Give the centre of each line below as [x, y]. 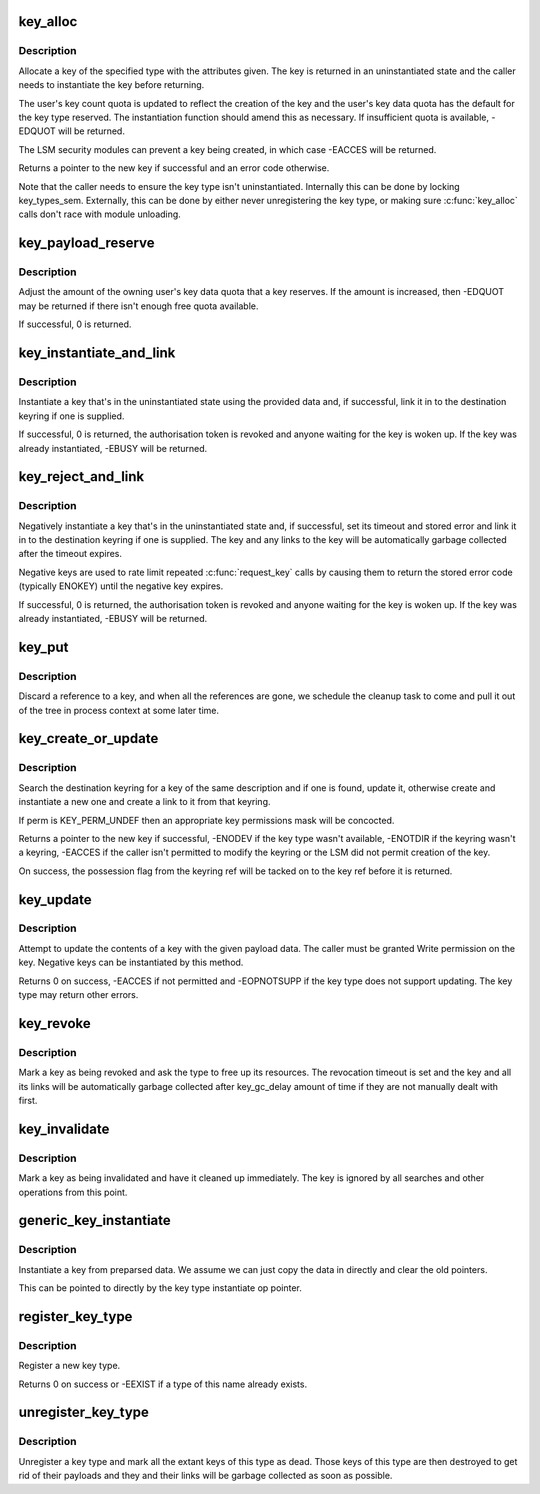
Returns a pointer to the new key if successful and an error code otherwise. [174, 168]
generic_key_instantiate [95, 1220]
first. [28, 1100]
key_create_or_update [88, 738]
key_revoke [55, 1023]
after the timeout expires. [70, 554]
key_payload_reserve [86, 243]
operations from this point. [73, 1192]
